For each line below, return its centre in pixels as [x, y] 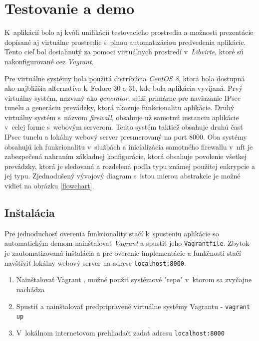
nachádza [30, 289]
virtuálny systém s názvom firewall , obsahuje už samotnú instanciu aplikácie [122, 117]
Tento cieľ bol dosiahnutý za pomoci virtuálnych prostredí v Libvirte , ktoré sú [124, 52]
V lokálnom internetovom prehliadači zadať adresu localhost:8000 [120, 332]
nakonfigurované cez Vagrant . [49, 61]
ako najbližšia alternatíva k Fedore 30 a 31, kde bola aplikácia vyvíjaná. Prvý [124, 88]
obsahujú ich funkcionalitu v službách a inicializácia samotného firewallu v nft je [129, 146]
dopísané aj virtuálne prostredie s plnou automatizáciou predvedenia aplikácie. [125, 42]
